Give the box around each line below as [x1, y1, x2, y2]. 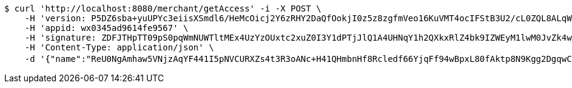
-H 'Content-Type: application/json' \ [24, 42, 214, 52]
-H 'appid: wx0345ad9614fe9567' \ [24, 23, 189, 33]
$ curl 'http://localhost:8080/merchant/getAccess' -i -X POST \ [4, 4, 321, 13]
